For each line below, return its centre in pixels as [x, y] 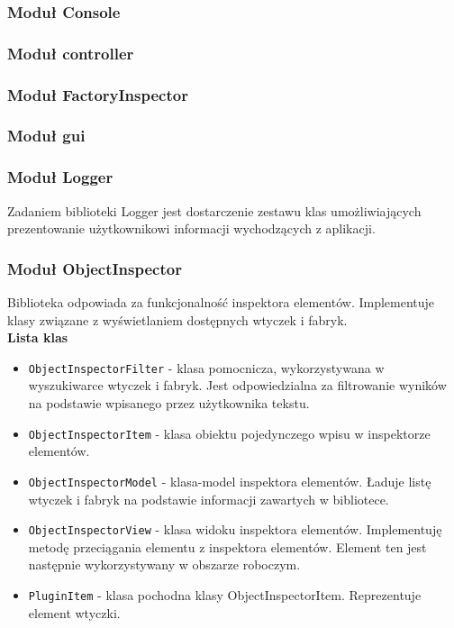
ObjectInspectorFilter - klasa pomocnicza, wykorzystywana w [206, 367]
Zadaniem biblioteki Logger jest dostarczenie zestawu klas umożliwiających [214, 210]
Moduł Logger [60, 177]
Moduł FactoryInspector [98, 94]
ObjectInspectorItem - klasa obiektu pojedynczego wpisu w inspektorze [229, 433]
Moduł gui [46, 136]
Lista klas [38, 337]
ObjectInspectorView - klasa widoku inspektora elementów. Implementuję [235, 529]
